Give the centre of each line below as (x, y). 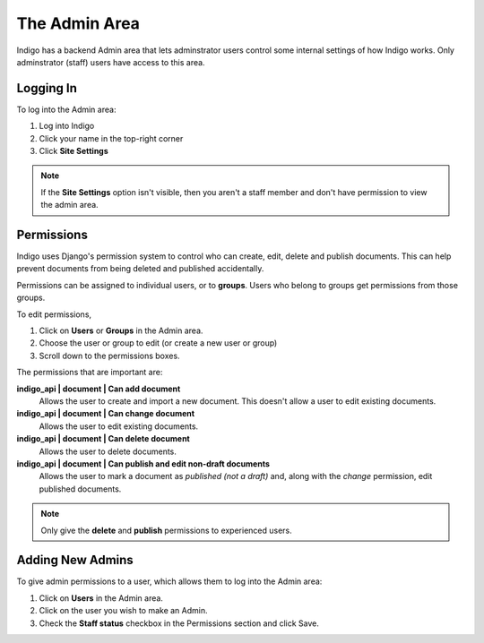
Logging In (47, 88)
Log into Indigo (67, 126)
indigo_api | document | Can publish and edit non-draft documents (143, 463)
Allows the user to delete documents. (108, 451)
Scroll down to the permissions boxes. (109, 356)
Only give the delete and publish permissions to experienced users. (167, 530)
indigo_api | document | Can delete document (103, 439)
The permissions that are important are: (90, 373)
